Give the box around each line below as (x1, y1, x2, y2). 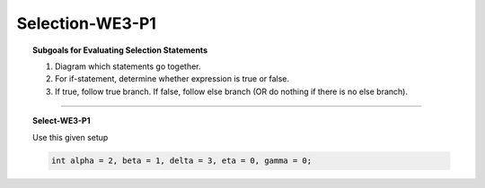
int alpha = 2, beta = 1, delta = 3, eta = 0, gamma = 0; (50, 156, 313, 166)
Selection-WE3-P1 (16, 13, 157, 33)
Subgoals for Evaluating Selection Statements (32, 45, 208, 56)
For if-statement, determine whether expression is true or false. (55, 73, 290, 84)
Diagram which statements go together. (55, 61, 201, 72)
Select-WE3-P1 (32, 115, 91, 126)
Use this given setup (32, 132, 109, 142)
